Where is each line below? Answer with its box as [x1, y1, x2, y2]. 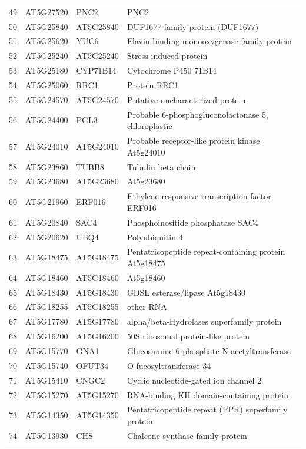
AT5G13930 [25, 429, 68, 441]
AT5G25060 [25, 78, 68, 91]
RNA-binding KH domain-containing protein [127, 388, 288, 401]
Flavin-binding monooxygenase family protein [127, 35, 292, 47]
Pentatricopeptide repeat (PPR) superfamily [127, 403, 288, 415]
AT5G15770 [25, 345, 68, 356]
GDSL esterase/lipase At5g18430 [127, 286, 245, 298]
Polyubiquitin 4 [127, 230, 183, 243]
